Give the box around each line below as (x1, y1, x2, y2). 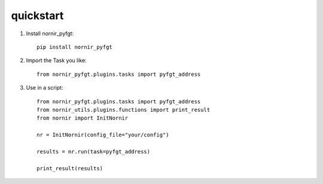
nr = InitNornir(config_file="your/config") (36, 131, 170, 139)
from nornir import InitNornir (36, 115, 129, 122)
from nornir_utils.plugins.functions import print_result (36, 106, 211, 113)
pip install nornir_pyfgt (36, 44, 113, 50)
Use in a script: (26, 84, 63, 91)
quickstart (11, 9, 64, 22)
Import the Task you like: (26, 57, 87, 64)
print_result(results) (36, 165, 103, 171)
